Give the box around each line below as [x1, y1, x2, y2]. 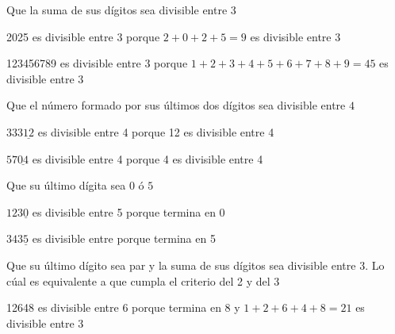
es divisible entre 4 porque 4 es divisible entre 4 [32, 150, 263, 167]
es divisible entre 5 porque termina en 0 [32, 203, 225, 220]
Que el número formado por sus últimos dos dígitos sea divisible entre [6, 97, 346, 113]
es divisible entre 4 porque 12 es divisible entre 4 [37, 123, 274, 140]
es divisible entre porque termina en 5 [32, 230, 216, 247]
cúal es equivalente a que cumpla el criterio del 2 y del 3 [6, 272, 280, 289]
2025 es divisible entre [6, 28, 113, 44]
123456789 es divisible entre [6, 55, 141, 71]
